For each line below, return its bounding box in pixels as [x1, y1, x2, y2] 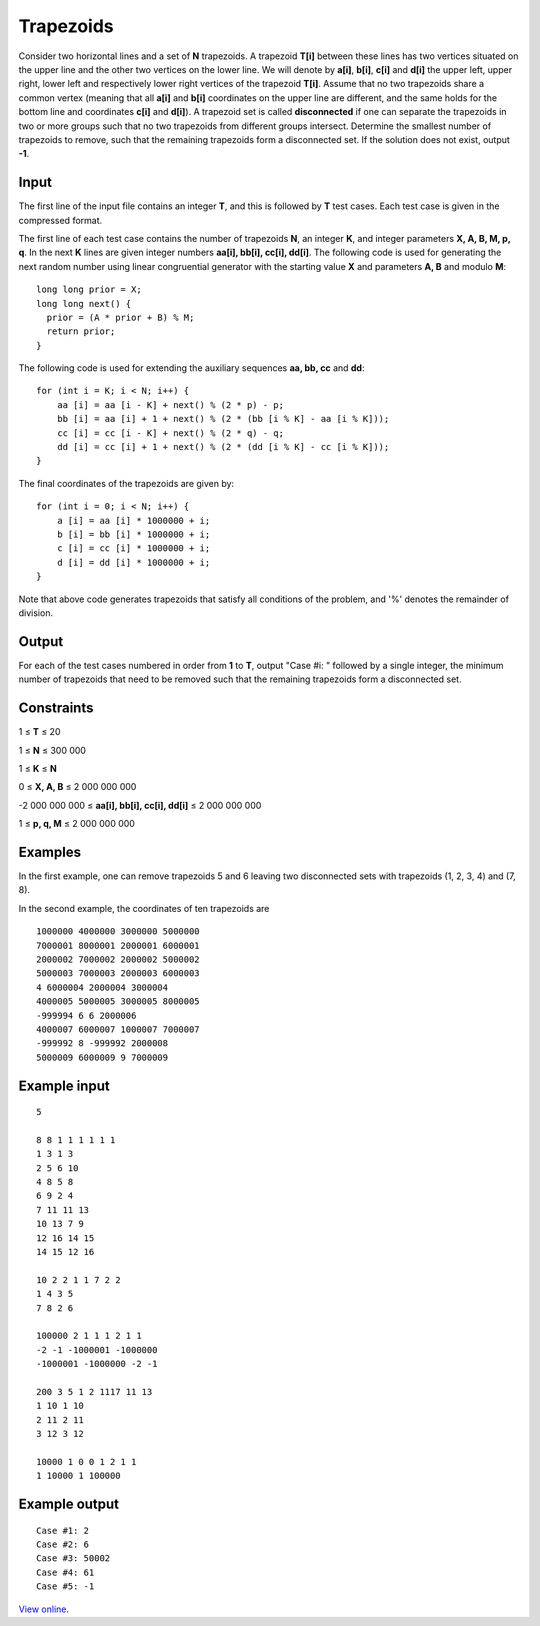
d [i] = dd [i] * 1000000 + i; [56, 556, 211, 568]
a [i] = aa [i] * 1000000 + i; [56, 515, 211, 526]
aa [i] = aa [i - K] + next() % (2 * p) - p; [56, 399, 285, 410]
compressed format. [18, 214, 103, 226]
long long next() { [36, 298, 132, 309]
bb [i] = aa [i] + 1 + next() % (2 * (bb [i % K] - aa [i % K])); [56, 413, 390, 425]
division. [18, 606, 54, 619]
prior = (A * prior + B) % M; [46, 311, 195, 323]
